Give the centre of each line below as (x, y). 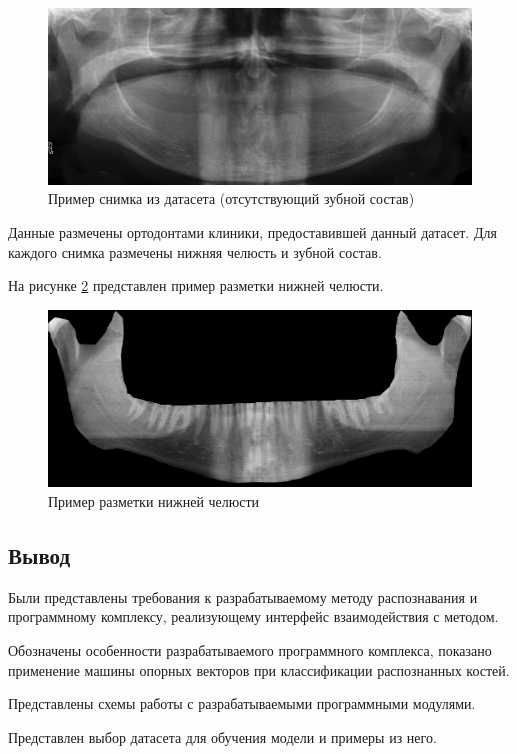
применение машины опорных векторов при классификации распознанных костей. (259, 669)
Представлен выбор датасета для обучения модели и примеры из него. (222, 736)
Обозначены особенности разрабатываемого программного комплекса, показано (250, 649)
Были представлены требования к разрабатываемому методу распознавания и (243, 596)
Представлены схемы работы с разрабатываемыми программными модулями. (242, 703)
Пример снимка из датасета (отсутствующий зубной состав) (231, 198)
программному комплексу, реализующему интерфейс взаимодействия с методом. (253, 616)
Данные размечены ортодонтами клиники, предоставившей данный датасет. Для (252, 231)
